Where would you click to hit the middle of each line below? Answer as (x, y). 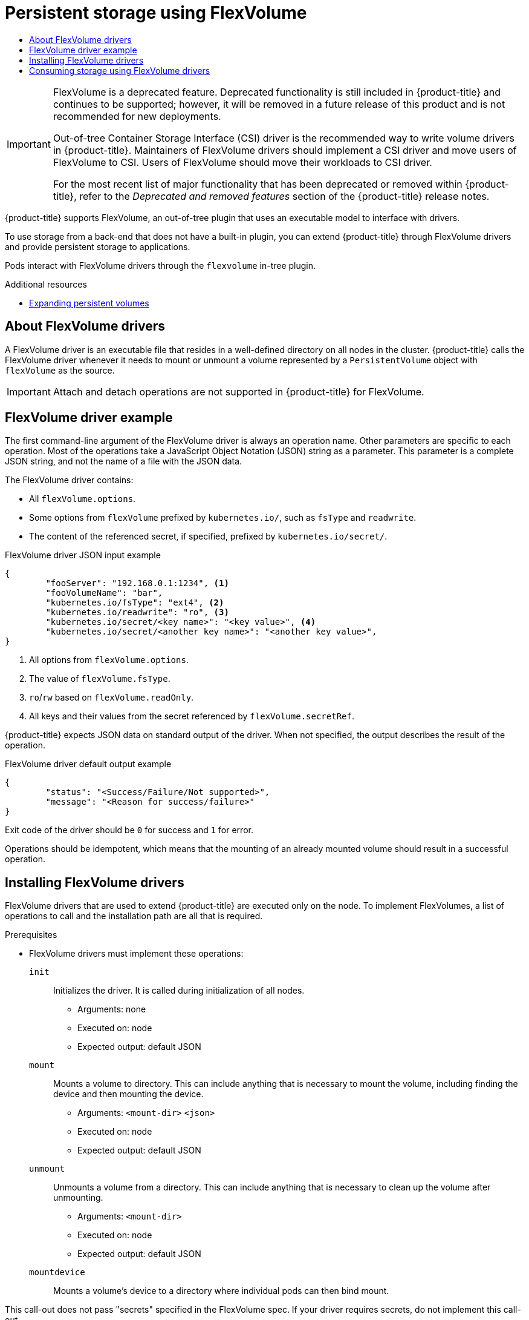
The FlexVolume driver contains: (69, 480)
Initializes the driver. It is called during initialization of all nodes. (179, 991)
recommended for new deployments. (137, 116)
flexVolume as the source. (60, 370)
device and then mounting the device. (128, 1094)
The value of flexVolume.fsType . (100, 679)
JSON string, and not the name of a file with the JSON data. (124, 461)
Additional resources (46, 284)
